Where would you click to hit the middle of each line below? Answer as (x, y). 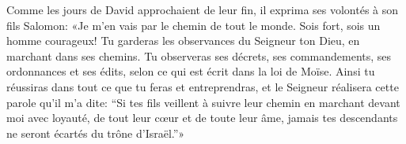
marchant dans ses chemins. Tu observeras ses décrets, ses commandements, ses (199, 55)
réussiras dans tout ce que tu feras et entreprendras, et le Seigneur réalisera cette (203, 86)
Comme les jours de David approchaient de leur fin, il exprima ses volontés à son (203, 9)
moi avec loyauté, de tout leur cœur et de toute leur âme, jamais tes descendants (202, 118)
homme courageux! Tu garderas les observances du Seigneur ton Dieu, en (183, 41)
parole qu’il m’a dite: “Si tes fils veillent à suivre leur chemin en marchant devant (203, 102)
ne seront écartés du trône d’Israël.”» (96, 133)
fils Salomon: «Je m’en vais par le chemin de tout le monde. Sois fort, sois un (194, 25)
